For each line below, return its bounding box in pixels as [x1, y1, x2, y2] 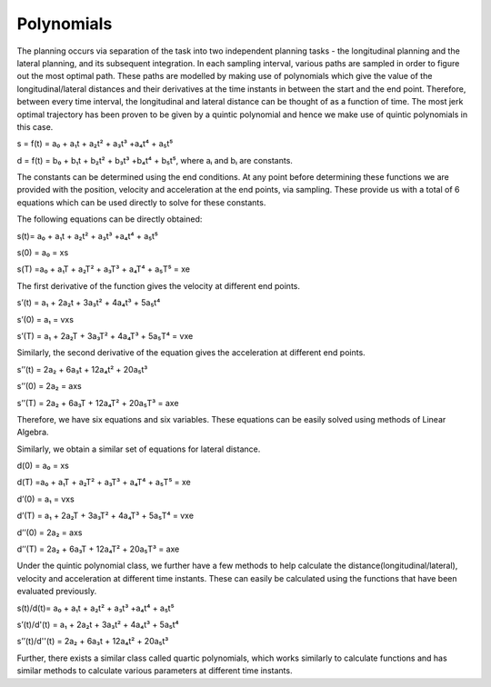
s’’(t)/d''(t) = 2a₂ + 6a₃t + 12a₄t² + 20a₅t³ [16, 636, 169, 647]
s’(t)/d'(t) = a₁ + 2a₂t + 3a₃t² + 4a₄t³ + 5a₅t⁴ [16, 619, 179, 630]
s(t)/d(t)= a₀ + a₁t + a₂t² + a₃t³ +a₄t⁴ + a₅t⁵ [16, 602, 175, 613]
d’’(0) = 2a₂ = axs [16, 527, 83, 538]
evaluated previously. [16, 586, 97, 597]
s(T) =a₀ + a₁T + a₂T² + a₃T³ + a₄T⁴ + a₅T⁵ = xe [16, 264, 191, 274]
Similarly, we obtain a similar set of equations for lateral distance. [16, 443, 261, 454]
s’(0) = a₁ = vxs [16, 314, 75, 324]
